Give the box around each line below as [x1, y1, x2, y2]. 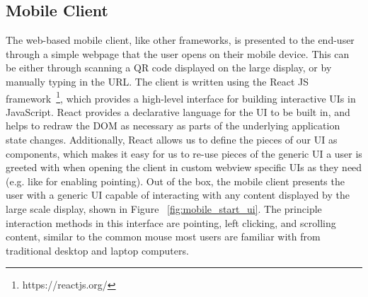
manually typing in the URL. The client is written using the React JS [6, 74, 309, 88]
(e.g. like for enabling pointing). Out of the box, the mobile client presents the [6, 173, 345, 188]
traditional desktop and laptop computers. [6, 243, 189, 257]
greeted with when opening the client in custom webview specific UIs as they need [6, 160, 362, 175]
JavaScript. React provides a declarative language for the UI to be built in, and [6, 104, 350, 119]
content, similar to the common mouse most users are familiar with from [6, 229, 321, 244]
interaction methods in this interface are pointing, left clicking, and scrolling [6, 215, 336, 230]
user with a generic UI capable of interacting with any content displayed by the [6, 187, 350, 202]
